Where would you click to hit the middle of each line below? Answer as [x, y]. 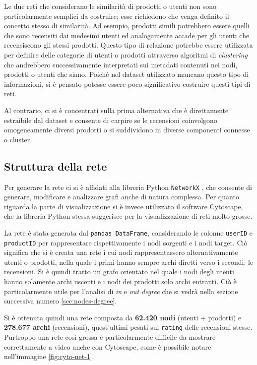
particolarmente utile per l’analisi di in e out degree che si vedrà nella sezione [121, 291]
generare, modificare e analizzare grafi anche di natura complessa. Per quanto [122, 197]
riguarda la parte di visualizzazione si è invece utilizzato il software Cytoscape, [124, 206]
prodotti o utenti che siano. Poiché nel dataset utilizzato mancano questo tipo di [127, 74]
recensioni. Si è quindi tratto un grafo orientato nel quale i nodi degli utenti [119, 272]
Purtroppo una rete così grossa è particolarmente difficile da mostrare [110, 337]
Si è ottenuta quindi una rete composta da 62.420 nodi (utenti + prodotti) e [123, 317]
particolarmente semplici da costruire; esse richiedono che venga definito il [117, 16]
